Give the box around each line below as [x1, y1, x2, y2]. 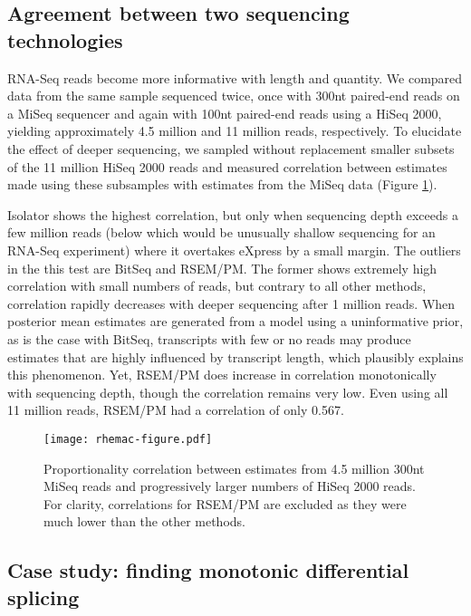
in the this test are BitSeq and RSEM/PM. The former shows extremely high [7, 258, 437, 277]
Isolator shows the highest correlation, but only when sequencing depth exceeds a [7, 205, 458, 224]
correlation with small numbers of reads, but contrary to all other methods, [7, 276, 427, 295]
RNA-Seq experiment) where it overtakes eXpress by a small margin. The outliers [7, 240, 461, 259]
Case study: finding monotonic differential [7, 556, 409, 584]
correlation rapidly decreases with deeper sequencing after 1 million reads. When [7, 294, 456, 313]
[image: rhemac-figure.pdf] [43, 432, 213, 446]
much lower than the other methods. [43, 512, 245, 531]
